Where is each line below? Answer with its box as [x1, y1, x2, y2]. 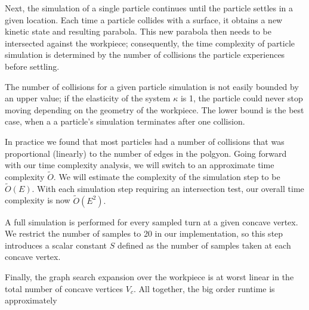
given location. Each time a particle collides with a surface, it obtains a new [5, 13, 283, 26]
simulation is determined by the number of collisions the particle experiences [5, 48, 285, 61]
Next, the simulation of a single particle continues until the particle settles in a [5, 2, 293, 14]
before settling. [5, 60, 60, 72]
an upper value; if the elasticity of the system [5, 92, 171, 104]
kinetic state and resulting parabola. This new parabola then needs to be [5, 25, 271, 38]
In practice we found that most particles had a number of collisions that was [5, 135, 285, 147]
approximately [5, 294, 57, 306]
